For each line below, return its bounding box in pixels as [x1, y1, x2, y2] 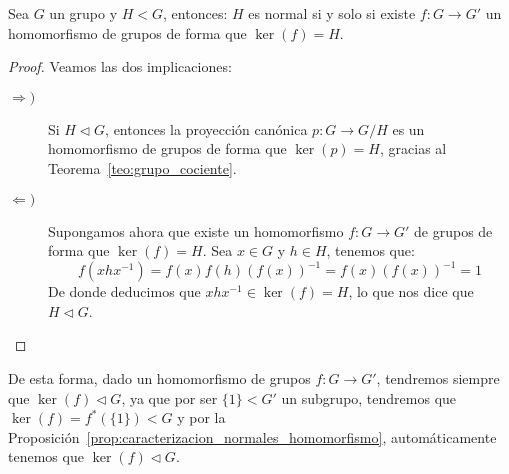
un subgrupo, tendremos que [281, 387, 457, 408]
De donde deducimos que [48, 281, 201, 302]
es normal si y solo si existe [248, 3, 416, 23]
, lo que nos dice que [348, 281, 474, 302]
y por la [177, 407, 226, 428]
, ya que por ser [121, 387, 218, 408]
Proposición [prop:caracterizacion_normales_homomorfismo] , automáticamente [8, 426, 497, 447]
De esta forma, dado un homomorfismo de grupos [8, 368, 311, 389]
